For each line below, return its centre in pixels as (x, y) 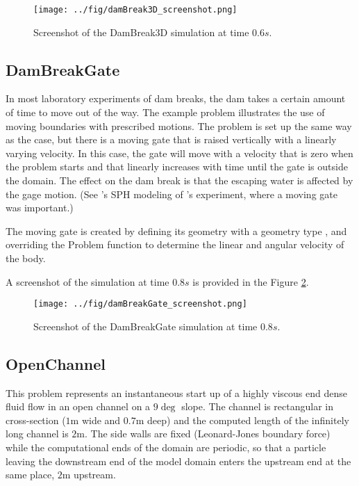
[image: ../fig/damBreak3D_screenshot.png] (135, 10)
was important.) (40, 208)
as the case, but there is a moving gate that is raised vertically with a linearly (171, 139)
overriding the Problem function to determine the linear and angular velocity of (175, 244)
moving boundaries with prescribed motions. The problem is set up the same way (179, 125)
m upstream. (89, 475)
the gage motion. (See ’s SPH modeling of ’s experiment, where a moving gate (172, 194)
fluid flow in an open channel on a (78, 406)
